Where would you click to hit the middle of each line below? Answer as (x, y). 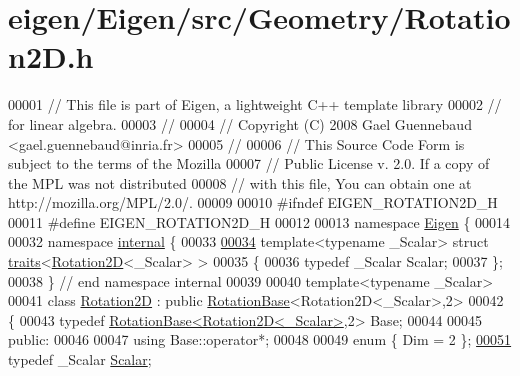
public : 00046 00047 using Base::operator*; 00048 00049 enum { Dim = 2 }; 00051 (260, 339)
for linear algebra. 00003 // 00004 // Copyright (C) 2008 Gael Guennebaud (240, 123)
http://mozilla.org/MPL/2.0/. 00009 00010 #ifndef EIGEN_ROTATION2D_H (253, 202)
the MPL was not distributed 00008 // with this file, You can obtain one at (240, 182)
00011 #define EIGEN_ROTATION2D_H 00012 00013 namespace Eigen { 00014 (259, 221)
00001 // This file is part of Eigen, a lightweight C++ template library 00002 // (255, 104)
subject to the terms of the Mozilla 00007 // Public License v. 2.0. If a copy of (249, 163)
